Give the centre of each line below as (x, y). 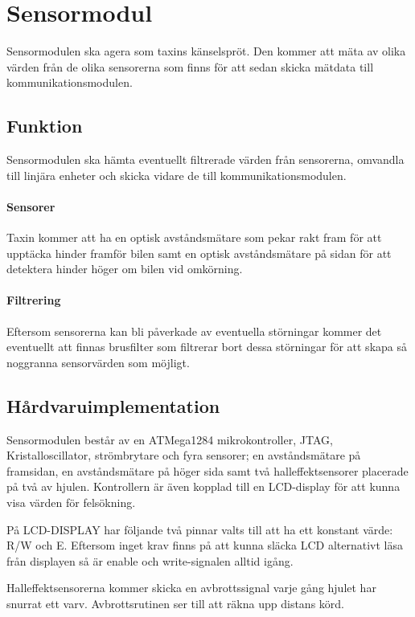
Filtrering (34, 300)
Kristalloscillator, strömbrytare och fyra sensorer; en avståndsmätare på (184, 455)
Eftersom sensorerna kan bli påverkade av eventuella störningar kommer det (194, 331)
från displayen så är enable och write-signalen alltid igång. (150, 560)
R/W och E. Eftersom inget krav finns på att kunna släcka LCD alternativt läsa (205, 545)
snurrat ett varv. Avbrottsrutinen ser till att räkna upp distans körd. (175, 603)
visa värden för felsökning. (71, 503)
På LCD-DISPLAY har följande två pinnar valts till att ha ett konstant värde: (200, 529)
